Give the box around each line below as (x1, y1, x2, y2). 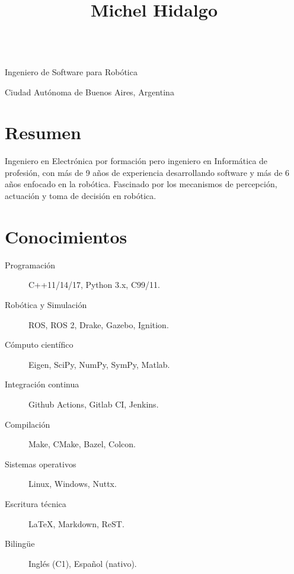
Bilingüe (5, 537, 35, 550)
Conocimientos (5, 224, 127, 248)
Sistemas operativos (5, 457, 76, 470)
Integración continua (5, 378, 79, 390)
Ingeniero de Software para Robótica (5, 65, 138, 78)
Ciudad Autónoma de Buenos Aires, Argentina (5, 85, 174, 98)
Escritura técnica (5, 497, 66, 509)
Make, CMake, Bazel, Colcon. (28, 438, 136, 450)
